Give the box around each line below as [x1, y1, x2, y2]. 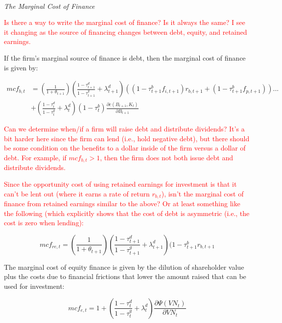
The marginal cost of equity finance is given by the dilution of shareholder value [4, 261, 244, 272]
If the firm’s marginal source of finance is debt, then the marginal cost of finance [4, 52, 246, 63]
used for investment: [4, 281, 65, 291]
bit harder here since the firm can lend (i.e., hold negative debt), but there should [4, 133, 250, 143]
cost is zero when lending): [4, 217, 84, 228]
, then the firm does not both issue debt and [100, 152, 234, 162]
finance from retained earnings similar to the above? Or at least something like [4, 198, 240, 209]
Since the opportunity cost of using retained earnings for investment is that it [4, 179, 237, 189]
